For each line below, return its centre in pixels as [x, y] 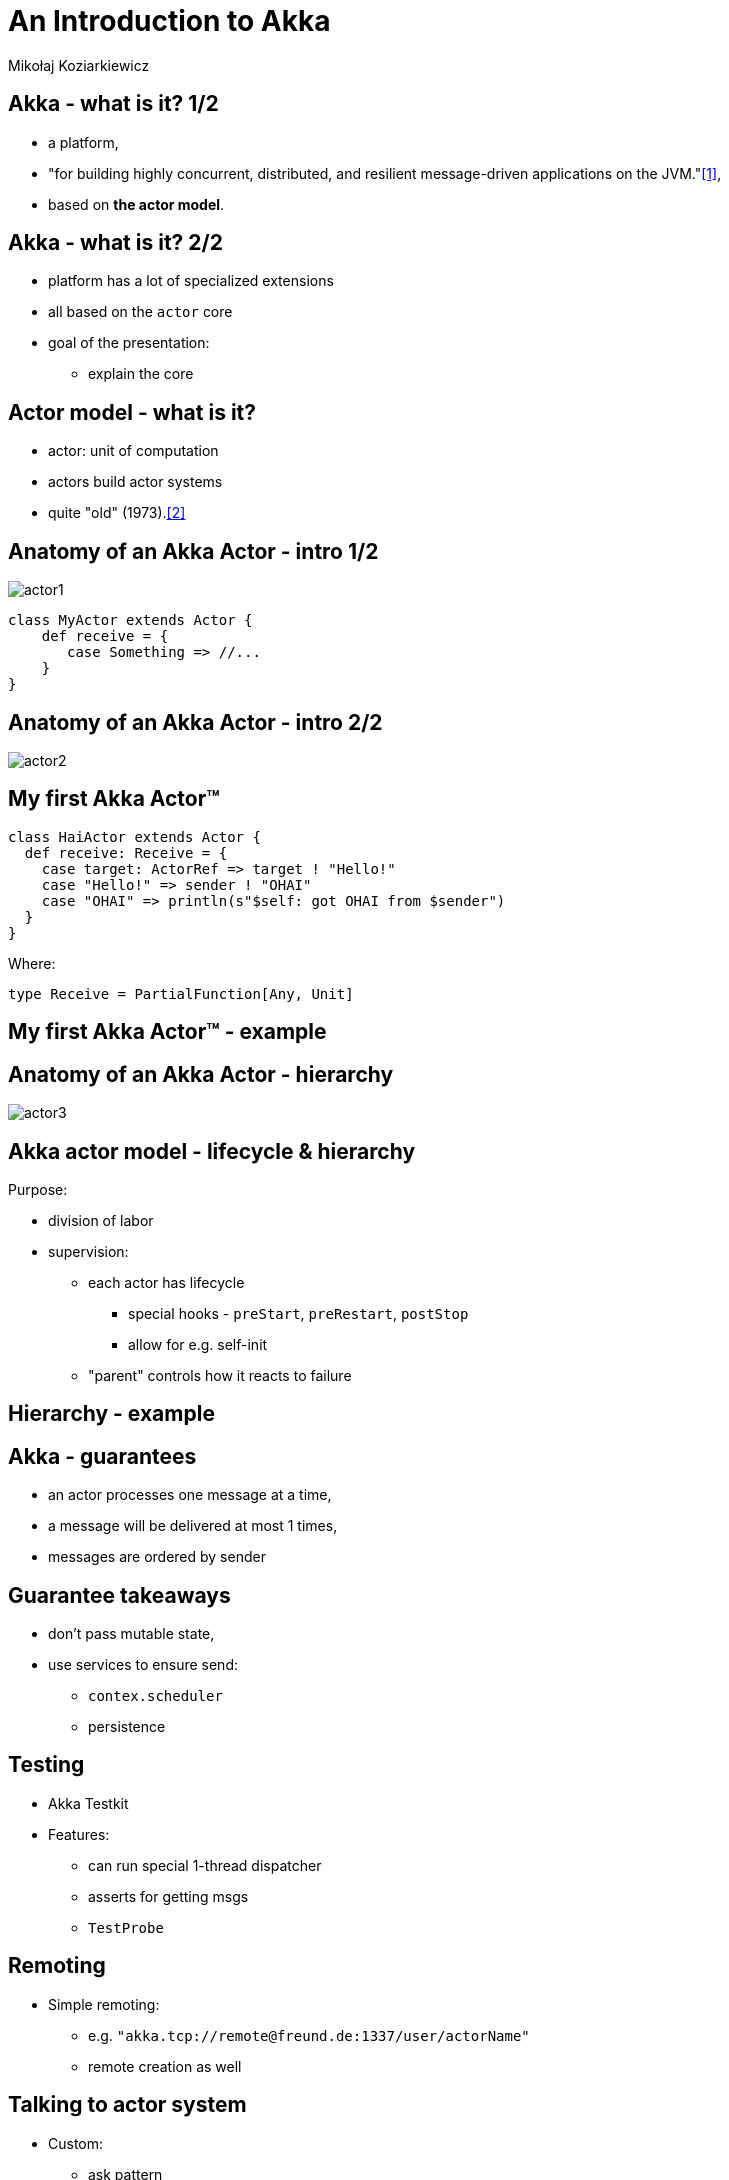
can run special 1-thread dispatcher [205, 1865]
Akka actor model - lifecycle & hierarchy [212, 1151]
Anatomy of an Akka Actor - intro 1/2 [193, 551]
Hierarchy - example [111, 1414]
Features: [79, 1834]
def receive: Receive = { [126, 852]
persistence [127, 1727]
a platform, [83, 142]
